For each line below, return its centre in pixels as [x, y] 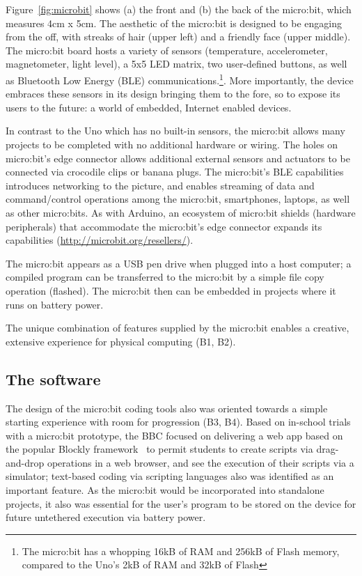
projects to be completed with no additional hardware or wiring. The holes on [172, 144]
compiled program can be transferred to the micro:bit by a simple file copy [165, 277]
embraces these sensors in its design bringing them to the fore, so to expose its [173, 94]
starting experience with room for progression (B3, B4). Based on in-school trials [178, 422]
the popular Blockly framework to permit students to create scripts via [159, 449]
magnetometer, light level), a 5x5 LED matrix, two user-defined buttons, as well [176, 64]
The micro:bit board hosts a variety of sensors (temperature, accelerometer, [167, 50]
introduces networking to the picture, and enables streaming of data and [160, 185]
